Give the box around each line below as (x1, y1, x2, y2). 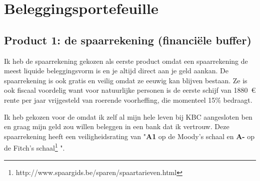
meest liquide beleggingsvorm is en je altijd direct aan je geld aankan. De (4, 65, 228, 76)
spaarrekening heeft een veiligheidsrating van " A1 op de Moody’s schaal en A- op (4, 131, 255, 141)
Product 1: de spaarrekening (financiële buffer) (4, 32, 251, 47)
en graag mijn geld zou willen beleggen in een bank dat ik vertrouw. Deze (4, 121, 229, 132)
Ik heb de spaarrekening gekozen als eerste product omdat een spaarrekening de (4, 55, 248, 66)
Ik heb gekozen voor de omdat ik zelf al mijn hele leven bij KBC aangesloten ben (4, 111, 252, 122)
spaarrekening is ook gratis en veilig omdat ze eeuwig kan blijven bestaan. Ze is (4, 75, 247, 85)
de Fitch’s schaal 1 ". (4, 141, 65, 153)
